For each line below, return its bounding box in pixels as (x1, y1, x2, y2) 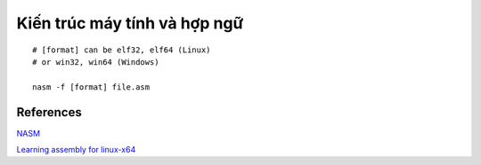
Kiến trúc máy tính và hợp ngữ (16, 13, 244, 33)
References (16, 105, 82, 120)
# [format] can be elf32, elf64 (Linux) (32, 44, 211, 55)
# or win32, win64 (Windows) (32, 57, 159, 67)
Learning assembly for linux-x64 (16, 145, 136, 155)
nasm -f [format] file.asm (32, 82, 151, 92)
